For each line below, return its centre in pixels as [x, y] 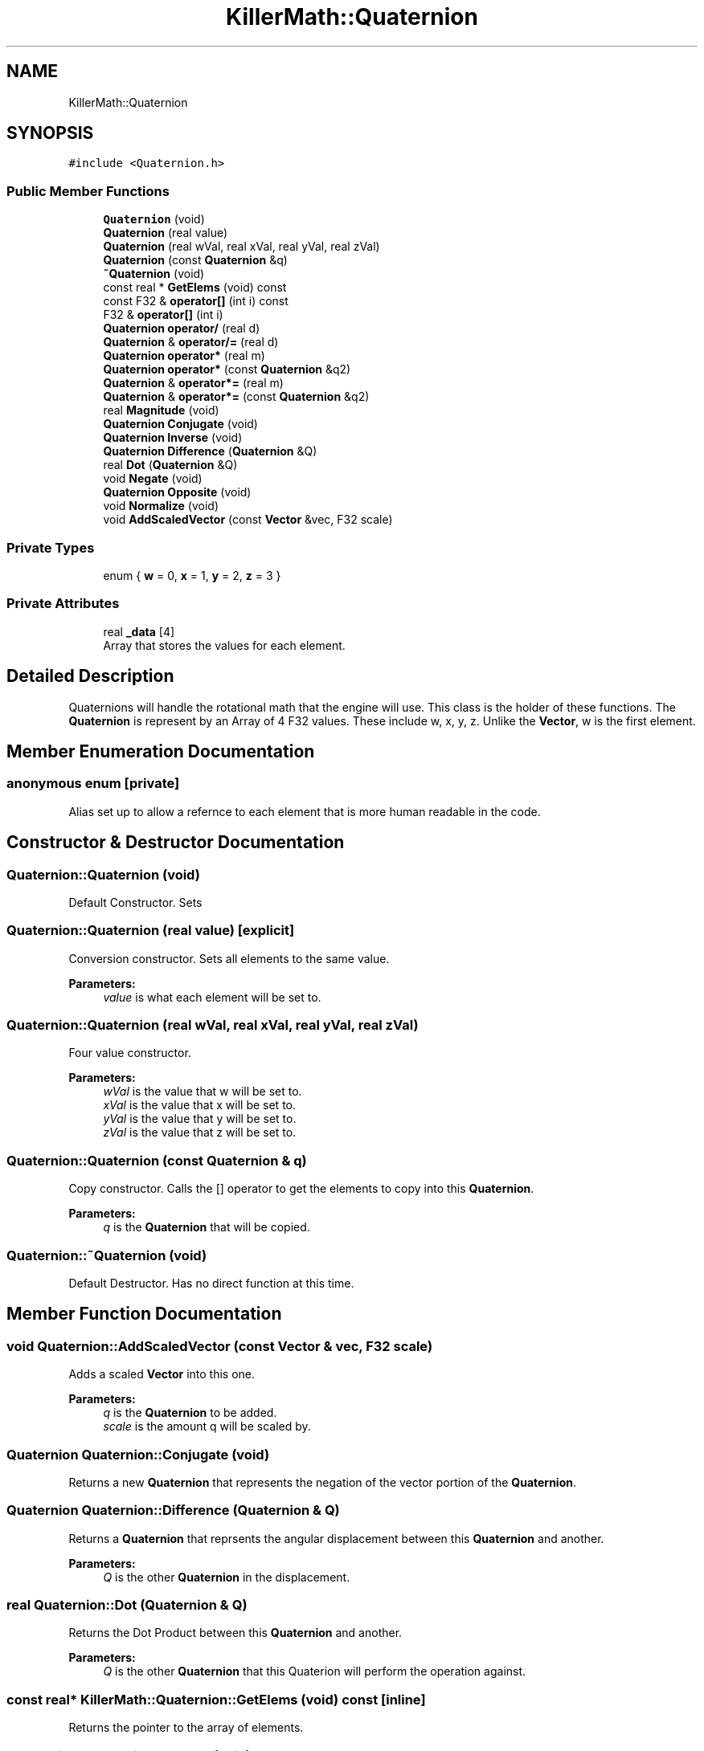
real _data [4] [139, 631]
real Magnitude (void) [161, 410]
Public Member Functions [88, 191]
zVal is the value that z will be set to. [200, 1133]
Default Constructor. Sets [135, 902]
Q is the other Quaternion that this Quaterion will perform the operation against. [315, 1671]
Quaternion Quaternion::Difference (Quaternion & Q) [173, 1510]
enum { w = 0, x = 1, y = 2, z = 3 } [192, 575]
